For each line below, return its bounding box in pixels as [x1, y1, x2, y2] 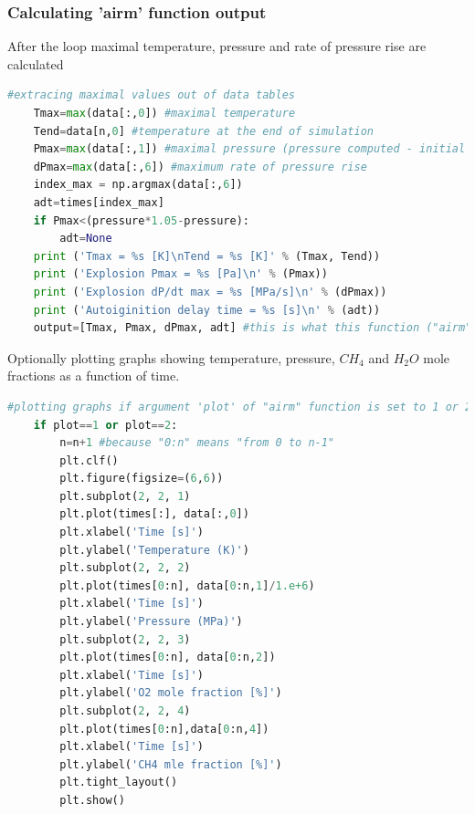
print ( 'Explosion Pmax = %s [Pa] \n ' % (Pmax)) [33, 267, 328, 281]
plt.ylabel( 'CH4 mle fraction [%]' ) [59, 757, 282, 771]
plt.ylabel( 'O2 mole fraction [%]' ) [59, 686, 282, 700]
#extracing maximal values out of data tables [7, 89, 295, 102]
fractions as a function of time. [7, 366, 180, 385]
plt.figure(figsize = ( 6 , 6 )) [59, 472, 224, 485]
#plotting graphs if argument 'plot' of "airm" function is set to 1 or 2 [7, 400, 472, 413]
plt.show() [59, 793, 125, 807]
